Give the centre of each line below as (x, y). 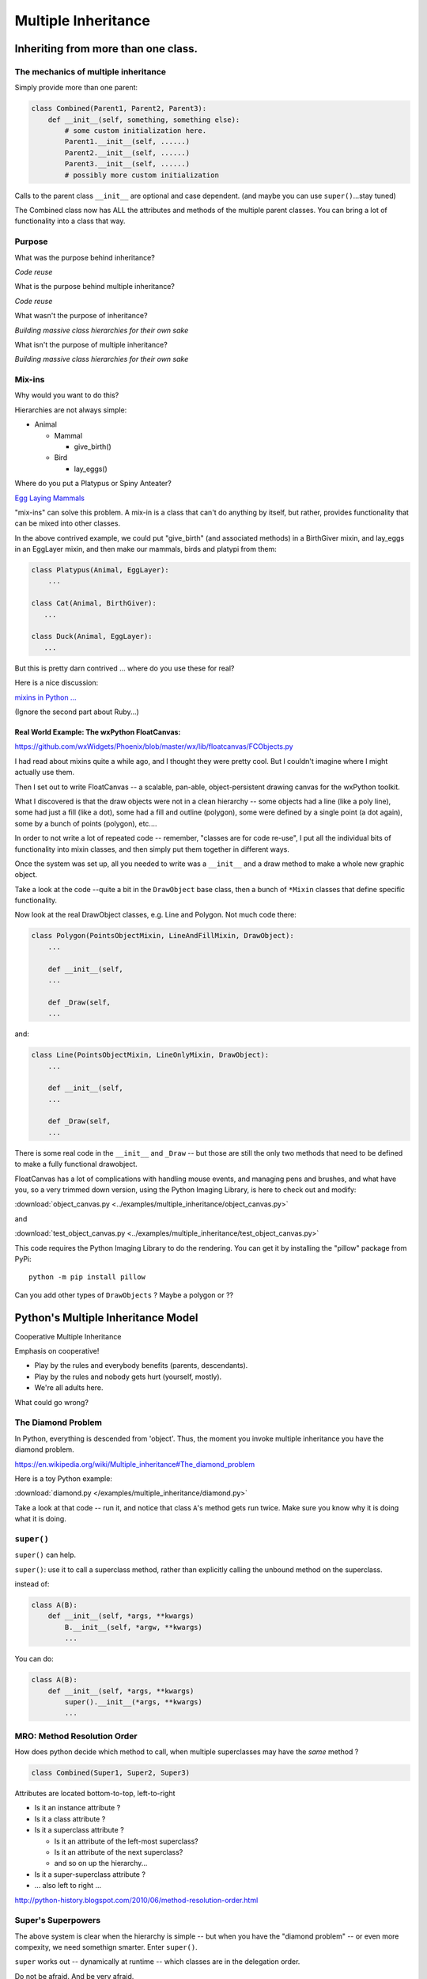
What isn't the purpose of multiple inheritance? (91, 344)
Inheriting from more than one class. (106, 49)
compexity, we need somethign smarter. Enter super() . (106, 1947)
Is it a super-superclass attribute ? (90, 1874)
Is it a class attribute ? (70, 1819)
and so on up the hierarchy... (101, 1863)
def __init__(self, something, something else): (144, 120)
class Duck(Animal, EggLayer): (92, 636)
